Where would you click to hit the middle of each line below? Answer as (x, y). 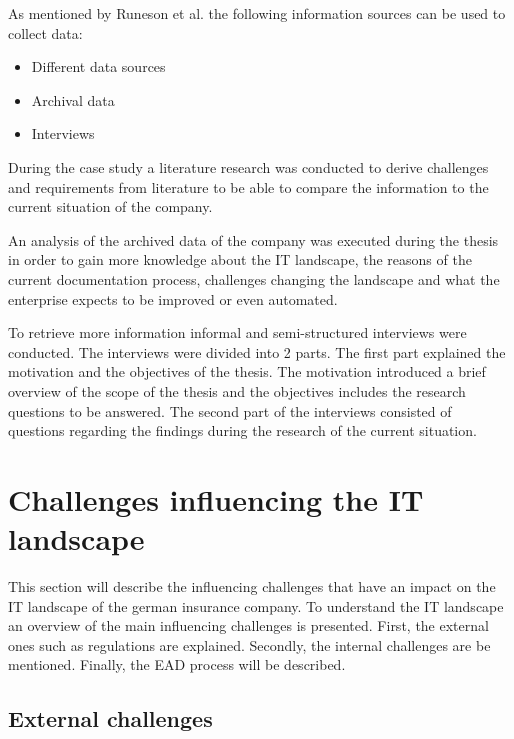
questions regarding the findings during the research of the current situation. (242, 430)
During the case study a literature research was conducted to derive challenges (248, 166)
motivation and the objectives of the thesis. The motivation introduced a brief (247, 371)
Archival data (73, 99)
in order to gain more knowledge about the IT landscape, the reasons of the (240, 259)
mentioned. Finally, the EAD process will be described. (177, 664)
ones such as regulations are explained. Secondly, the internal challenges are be (249, 644)
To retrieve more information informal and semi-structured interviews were (237, 332)
